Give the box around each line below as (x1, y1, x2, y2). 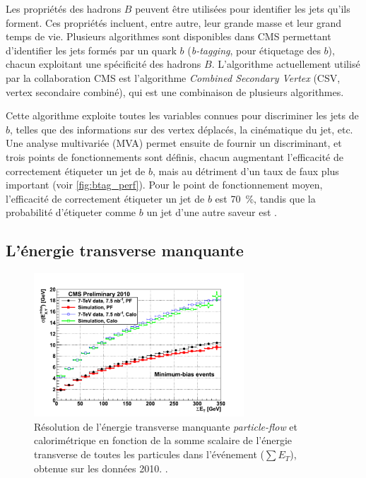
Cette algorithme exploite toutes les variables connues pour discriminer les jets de (6, 108, 359, 123)
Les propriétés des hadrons (6, 1, 122, 16)
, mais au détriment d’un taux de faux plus (152, 163, 339, 178)
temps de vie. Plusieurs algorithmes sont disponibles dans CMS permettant (6, 29, 331, 44)
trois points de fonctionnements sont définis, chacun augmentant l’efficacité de (6, 149, 343, 164)
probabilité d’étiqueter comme (6, 205, 136, 220)
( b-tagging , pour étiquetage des (187, 42, 321, 57)
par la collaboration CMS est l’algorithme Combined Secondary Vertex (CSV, (6, 70, 341, 85)
